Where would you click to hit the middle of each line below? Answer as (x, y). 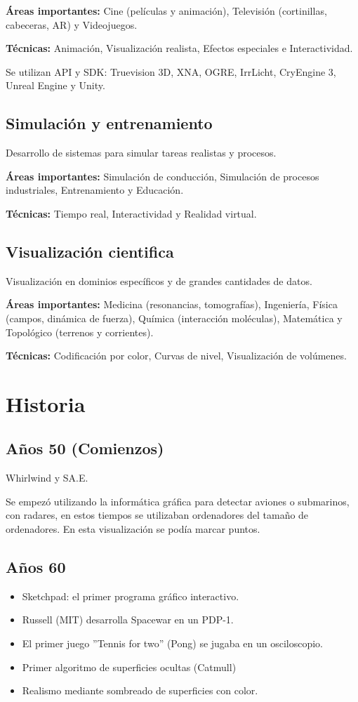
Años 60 (36, 567)
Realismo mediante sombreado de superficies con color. (140, 690)
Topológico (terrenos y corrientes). (80, 332)
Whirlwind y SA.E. (47, 478)
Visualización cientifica (90, 251)
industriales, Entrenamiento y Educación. (95, 190)
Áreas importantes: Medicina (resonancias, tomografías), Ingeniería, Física (172, 304)
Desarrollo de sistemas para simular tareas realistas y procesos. (141, 153)
